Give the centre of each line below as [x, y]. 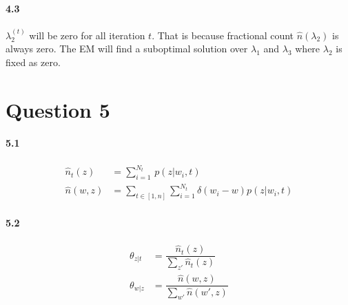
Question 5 [58, 109]
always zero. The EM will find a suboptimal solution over [127, 49]
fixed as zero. [33, 62]
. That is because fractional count [223, 35]
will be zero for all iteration [87, 35]
